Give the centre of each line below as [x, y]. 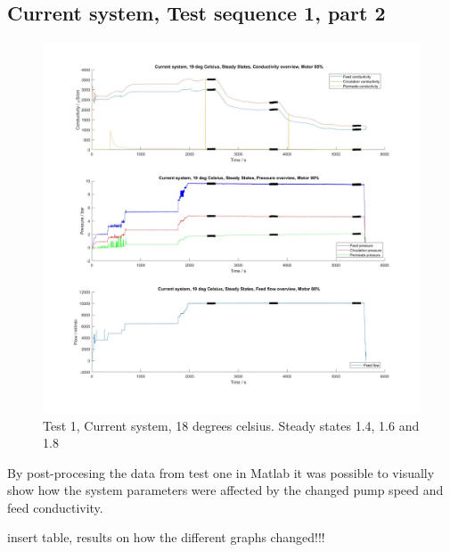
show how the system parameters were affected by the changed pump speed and [225, 490]
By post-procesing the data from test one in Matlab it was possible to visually [221, 472]
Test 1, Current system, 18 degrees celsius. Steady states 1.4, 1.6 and [231, 425]
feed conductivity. [55, 507]
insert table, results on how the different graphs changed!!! [166, 537]
